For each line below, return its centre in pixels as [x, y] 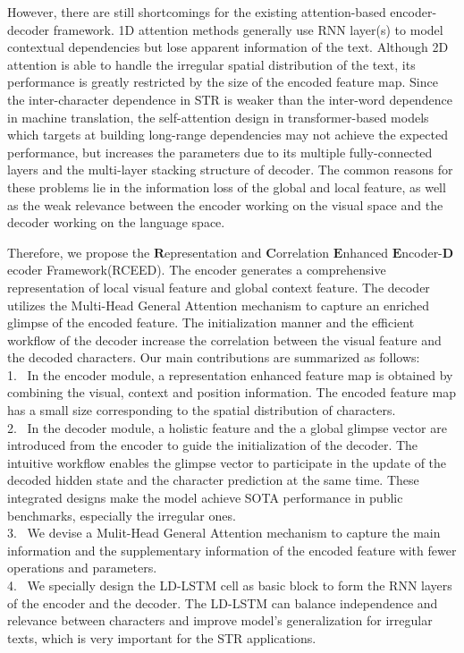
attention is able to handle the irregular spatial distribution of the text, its [211, 64]
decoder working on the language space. [116, 222]
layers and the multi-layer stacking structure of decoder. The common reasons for [230, 170]
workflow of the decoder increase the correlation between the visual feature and [224, 339]
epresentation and [213, 252]
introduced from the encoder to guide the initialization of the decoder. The [213, 445]
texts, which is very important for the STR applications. [162, 637]
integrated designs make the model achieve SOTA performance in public [205, 498]
